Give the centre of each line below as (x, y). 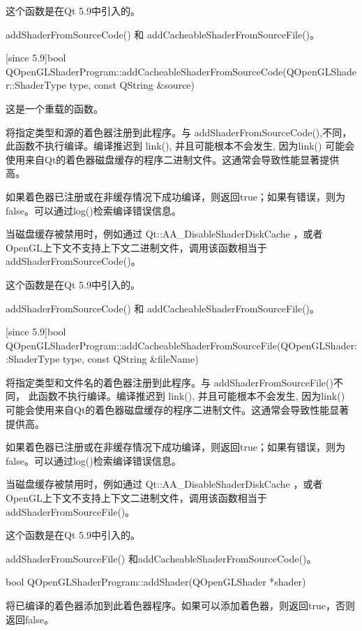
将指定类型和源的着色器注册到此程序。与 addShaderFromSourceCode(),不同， (179, 132)
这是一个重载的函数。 (54, 108)
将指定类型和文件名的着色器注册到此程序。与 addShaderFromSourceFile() (169, 382)
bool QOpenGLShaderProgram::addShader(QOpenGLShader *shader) (156, 582)
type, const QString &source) (132, 85)
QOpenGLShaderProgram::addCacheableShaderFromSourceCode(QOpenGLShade (181, 71)
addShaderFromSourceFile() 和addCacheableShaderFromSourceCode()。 (161, 558)
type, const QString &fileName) (131, 359)
